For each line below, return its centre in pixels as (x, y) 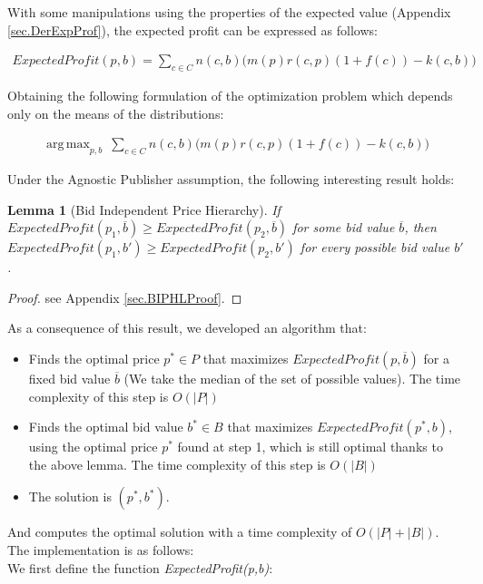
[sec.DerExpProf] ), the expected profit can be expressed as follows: (192, 29)
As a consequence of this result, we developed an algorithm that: (187, 328)
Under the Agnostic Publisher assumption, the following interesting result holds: (231, 179)
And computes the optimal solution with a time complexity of (180, 532)
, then (420, 227)
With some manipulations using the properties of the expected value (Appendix (229, 12)
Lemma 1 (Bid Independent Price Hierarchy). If (144, 209)
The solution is (70, 496)
